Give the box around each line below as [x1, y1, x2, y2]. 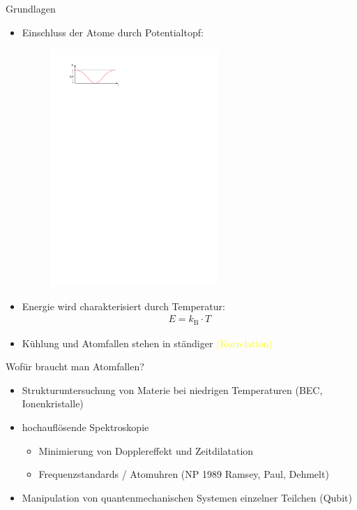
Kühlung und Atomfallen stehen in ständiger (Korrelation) [22, 335, 273, 350]
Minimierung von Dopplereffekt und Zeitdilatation [38, 443, 254, 458]
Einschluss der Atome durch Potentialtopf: [22, 24, 204, 39]
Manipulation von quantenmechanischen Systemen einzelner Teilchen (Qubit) [22, 490, 352, 504]
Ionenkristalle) [22, 396, 84, 411]
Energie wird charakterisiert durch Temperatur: [22, 298, 225, 313]
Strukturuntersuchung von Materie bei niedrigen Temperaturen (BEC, [22, 382, 323, 397]
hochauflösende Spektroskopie [22, 419, 149, 434]
